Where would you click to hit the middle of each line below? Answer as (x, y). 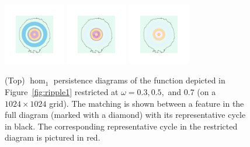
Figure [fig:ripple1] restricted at (62, 91)
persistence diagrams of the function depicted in (139, 80)
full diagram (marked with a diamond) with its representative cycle (125, 115)
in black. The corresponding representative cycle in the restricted (121, 126)
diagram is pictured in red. (53, 137)
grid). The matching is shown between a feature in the (147, 103)
